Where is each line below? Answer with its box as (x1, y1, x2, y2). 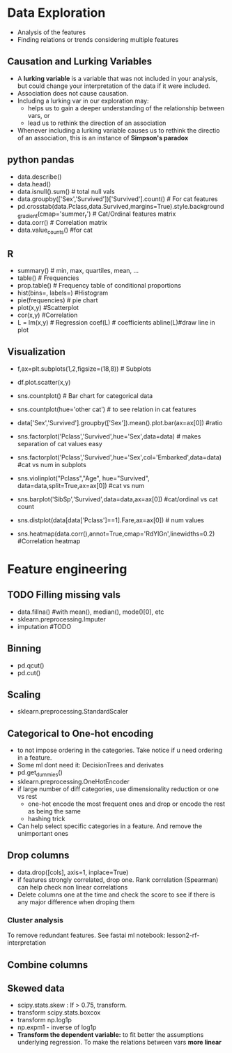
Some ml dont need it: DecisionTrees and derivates (17, 761, 164, 769)
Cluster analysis (7, 915, 64, 925)
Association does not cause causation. (17, 89, 129, 97)
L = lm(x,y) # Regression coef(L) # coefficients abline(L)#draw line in (17, 318, 216, 326)
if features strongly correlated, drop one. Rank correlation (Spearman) (17, 875, 219, 884)
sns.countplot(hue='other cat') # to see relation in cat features (17, 405, 196, 413)
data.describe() (17, 172, 62, 181)
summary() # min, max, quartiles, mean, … (17, 266, 139, 274)
